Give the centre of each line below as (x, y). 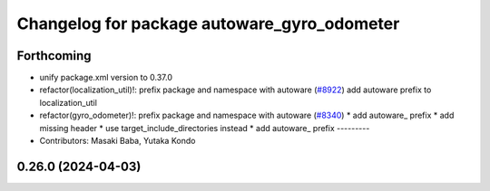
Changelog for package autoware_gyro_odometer (208, 24)
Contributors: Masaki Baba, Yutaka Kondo (118, 141)
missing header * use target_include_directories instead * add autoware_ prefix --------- (205, 128)
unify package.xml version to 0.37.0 (106, 78)
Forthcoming (54, 56)
